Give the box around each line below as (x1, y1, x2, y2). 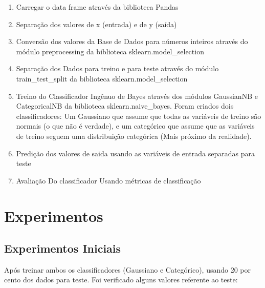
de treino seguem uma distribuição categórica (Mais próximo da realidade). (16, 130, 252, 141)
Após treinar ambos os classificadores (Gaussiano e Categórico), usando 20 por (4, 264, 251, 275)
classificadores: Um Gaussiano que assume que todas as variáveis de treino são (16, 110, 261, 121)
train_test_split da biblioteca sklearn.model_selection (16, 73, 188, 84)
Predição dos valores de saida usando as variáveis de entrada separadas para (16, 148, 255, 158)
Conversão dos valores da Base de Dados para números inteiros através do (16, 36, 248, 47)
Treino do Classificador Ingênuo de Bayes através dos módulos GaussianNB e (16, 90, 258, 101)
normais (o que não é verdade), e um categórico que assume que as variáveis (16, 120, 255, 131)
